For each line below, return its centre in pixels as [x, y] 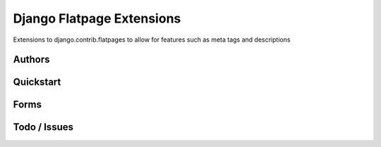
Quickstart [37, 82]
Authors [31, 60]
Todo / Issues [43, 127]
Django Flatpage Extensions [97, 18]
